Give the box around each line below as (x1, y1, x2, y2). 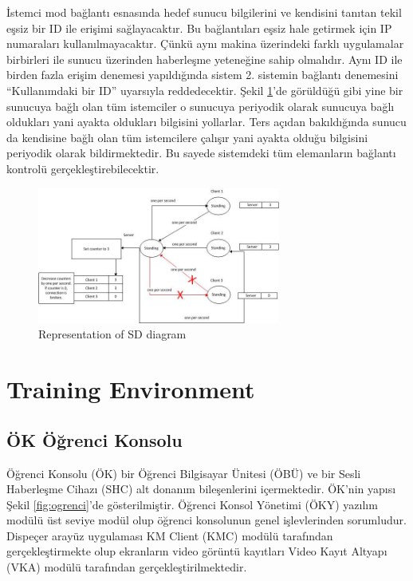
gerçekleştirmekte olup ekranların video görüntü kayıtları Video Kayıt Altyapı (6, 543, 387, 559)
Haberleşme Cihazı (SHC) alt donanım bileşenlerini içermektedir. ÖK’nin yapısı (6, 480, 396, 497)
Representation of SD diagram (38, 326, 187, 342)
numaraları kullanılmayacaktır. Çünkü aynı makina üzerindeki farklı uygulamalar (6, 35, 404, 52)
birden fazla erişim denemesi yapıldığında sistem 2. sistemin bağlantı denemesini (6, 66, 399, 83)
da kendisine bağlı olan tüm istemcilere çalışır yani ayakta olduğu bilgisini (6, 128, 368, 145)
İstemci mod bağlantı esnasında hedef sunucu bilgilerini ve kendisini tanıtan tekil (6, 4, 402, 20)
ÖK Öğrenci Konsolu (6, 427, 183, 452)
